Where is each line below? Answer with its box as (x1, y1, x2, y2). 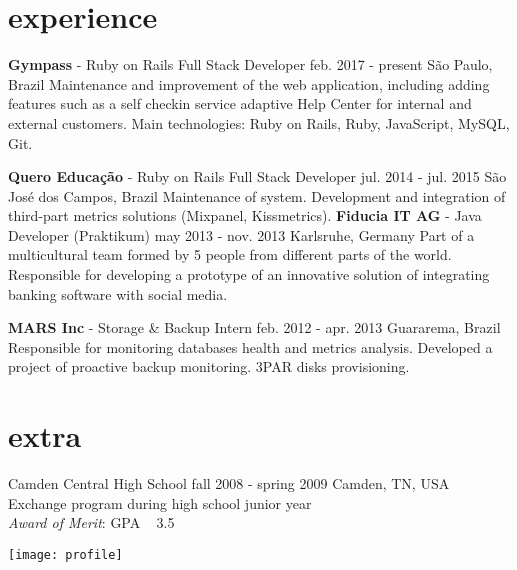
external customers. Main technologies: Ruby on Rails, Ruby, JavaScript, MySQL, (8, 112, 510, 133)
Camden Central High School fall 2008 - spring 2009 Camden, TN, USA (8, 473, 450, 494)
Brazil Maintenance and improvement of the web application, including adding (8, 73, 490, 94)
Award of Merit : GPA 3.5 (8, 512, 175, 533)
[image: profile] (8, 547, 123, 562)
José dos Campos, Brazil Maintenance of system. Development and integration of (8, 185, 506, 206)
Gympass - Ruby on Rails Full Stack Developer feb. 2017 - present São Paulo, (8, 54, 493, 75)
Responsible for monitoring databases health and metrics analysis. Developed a (8, 336, 493, 357)
